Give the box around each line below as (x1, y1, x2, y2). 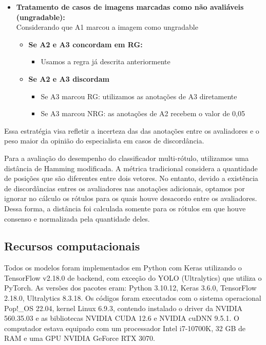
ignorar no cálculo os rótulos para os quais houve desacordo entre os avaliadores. (4, 193, 257, 204)
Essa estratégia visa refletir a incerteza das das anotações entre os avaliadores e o (4, 125, 259, 136)
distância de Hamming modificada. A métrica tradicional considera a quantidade (4, 162, 258, 173)
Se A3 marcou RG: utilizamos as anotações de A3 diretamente (41, 90, 237, 101)
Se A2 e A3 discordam (28, 73, 109, 84)
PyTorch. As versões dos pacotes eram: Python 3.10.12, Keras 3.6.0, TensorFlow (4, 282, 257, 293)
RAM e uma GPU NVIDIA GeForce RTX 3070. (4, 333, 156, 343)
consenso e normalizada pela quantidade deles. (4, 213, 150, 224)
